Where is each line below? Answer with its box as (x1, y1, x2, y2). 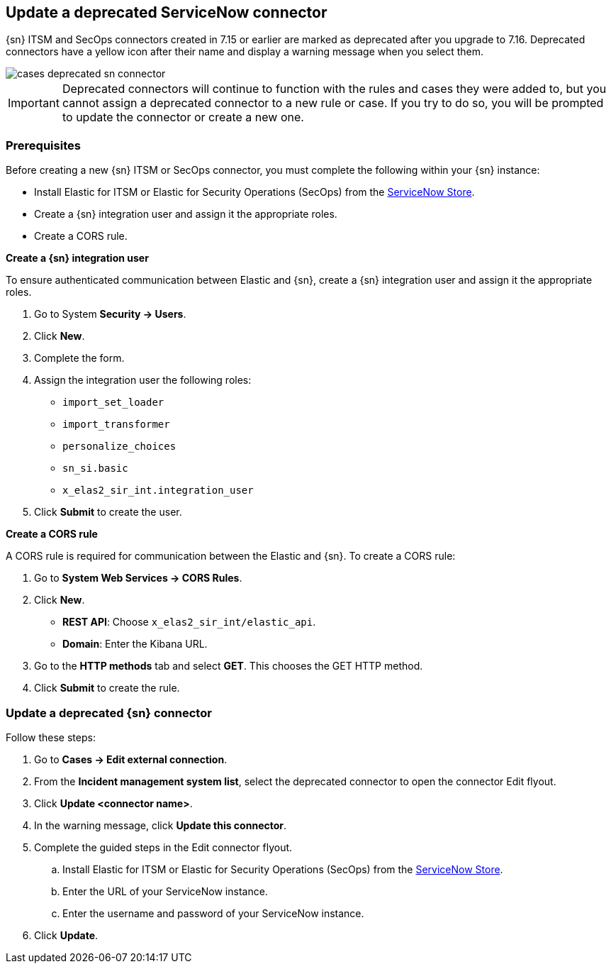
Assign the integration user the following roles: (34, 374, 252, 387)
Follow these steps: (6, 731, 96, 743)
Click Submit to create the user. (34, 506, 182, 519)
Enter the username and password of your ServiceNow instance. (62, 907, 364, 919)
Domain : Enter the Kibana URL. (62, 638, 208, 650)
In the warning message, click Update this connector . (34, 819, 287, 831)
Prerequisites (6, 138, 81, 153)
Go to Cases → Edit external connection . (34, 753, 228, 765)
